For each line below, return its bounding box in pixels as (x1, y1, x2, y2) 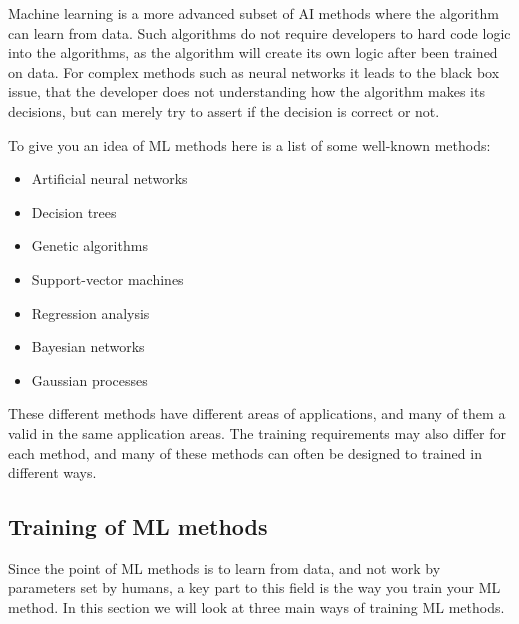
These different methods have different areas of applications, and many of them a (8, 403, 506, 424)
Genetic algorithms (31, 235, 148, 256)
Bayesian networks (31, 336, 145, 357)
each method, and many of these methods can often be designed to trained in (8, 442, 482, 463)
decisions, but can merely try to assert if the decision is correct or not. (8, 100, 440, 121)
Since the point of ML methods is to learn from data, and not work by (8, 557, 441, 578)
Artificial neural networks (31, 168, 188, 189)
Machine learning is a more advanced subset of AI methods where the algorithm (8, 3, 499, 23)
